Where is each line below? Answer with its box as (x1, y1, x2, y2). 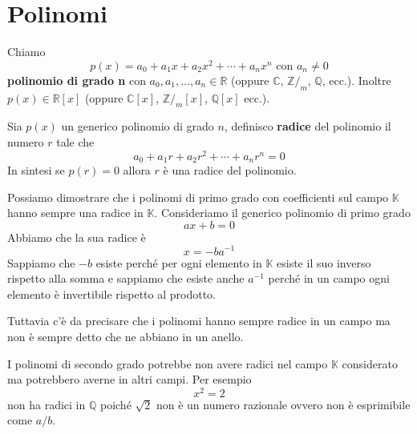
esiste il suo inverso (277, 254, 371, 271)
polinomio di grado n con (7, 71, 146, 88)
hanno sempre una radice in (7, 204, 144, 221)
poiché (99, 396, 132, 412)
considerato (342, 355, 398, 372)
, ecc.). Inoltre (322, 71, 391, 88)
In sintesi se (7, 162, 65, 179)
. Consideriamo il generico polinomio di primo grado (154, 204, 411, 221)
